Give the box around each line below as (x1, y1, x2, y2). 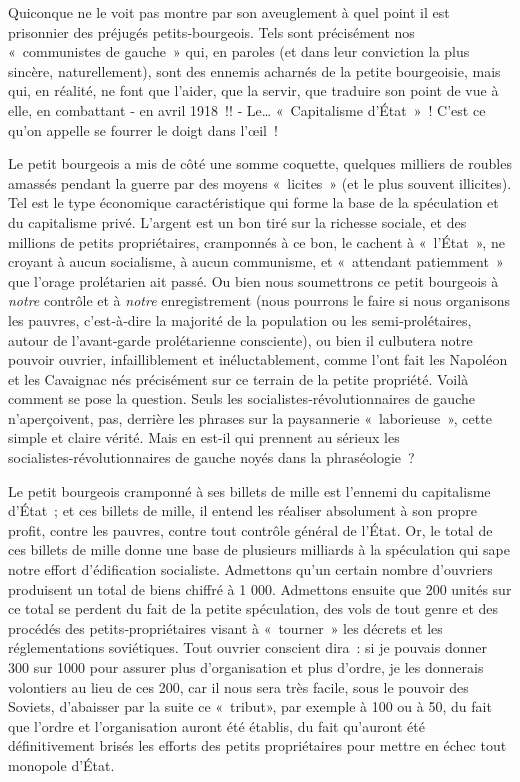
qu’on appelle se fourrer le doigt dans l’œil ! (8, 119, 278, 140)
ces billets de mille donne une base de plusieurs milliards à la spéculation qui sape (8, 539, 510, 560)
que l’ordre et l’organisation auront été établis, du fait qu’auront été (8, 715, 425, 736)
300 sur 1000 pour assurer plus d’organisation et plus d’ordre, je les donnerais (8, 657, 484, 677)
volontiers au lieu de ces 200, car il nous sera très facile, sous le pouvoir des (8, 676, 469, 697)
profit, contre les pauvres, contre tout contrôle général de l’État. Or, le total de (8, 519, 493, 540)
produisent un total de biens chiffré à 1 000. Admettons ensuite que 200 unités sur (8, 578, 512, 599)
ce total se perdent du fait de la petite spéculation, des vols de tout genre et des (8, 598, 499, 619)
